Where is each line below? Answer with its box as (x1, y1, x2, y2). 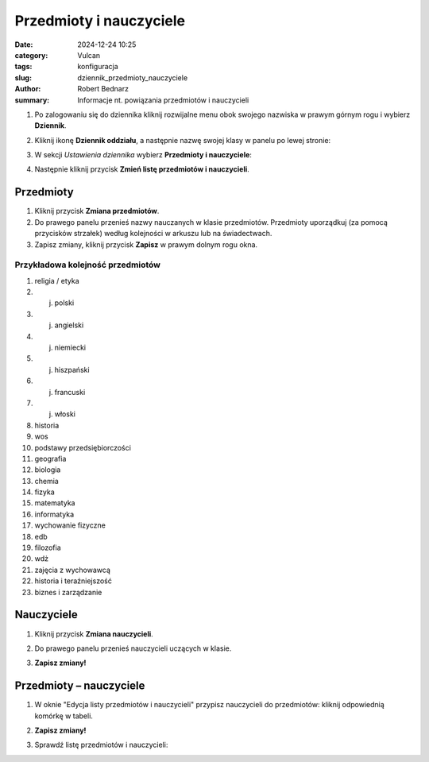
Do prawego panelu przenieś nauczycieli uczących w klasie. (34, 644, 232, 653)
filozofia (34, 543, 61, 552)
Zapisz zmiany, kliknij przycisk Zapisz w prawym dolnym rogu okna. (34, 239, 258, 249)
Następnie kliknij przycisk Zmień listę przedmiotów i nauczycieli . (34, 164, 249, 174)
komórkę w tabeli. (34, 711, 93, 721)
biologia (34, 465, 61, 474)
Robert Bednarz (77, 84, 129, 94)
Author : (14, 84, 41, 94)
